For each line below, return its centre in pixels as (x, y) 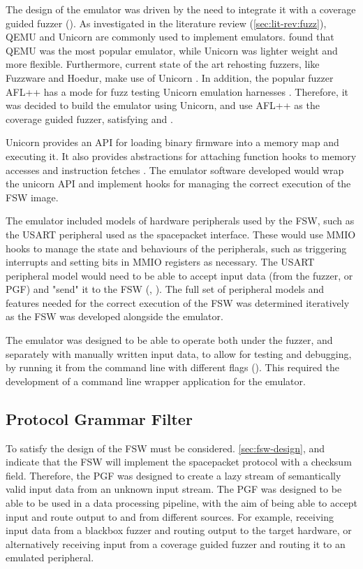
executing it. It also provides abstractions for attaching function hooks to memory (181, 156)
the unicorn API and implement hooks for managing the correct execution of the (178, 183)
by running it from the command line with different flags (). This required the (172, 367)
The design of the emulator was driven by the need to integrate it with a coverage (181, 9)
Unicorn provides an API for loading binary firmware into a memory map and (172, 142)
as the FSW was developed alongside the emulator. (114, 316)
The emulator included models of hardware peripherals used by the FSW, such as (180, 221)
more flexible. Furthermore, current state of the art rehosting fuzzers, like (163, 64)
